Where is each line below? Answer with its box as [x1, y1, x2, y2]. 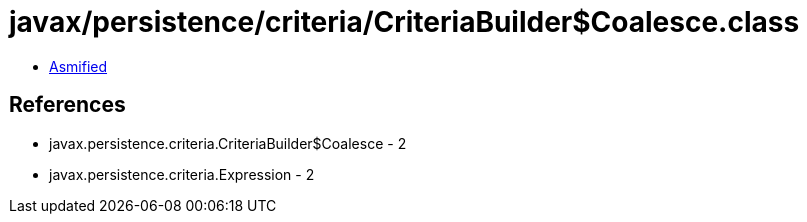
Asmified [49, 57, 108, 75]
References [9, 92, 126, 118]
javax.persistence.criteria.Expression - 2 [49, 165, 315, 183]
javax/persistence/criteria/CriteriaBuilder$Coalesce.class [9, 5, 800, 39]
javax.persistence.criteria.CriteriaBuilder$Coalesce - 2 [49, 134, 407, 152]
